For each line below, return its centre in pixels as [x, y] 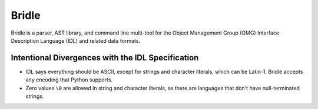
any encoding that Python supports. [69, 80]
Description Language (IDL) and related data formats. [76, 40]
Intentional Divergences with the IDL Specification [105, 58]
